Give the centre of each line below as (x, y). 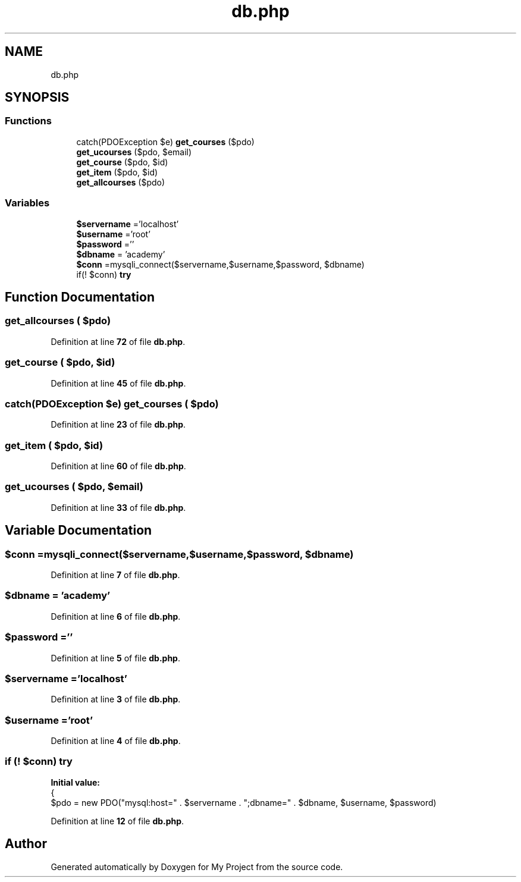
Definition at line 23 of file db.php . (118, 425)
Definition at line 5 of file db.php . (115, 658)
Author (26, 844)
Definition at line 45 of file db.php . (118, 383)
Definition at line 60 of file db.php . (118, 466)
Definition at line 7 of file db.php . (115, 575)
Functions (28, 121)
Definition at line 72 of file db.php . (118, 341)
